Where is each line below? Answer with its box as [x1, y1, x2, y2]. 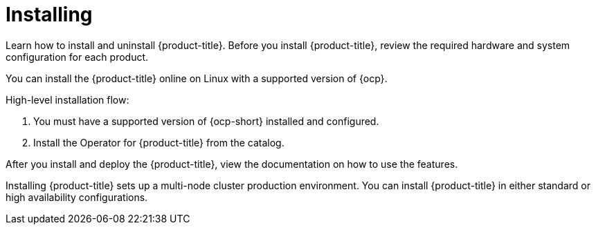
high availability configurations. [6, 191, 148, 203]
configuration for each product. [6, 50, 149, 63]
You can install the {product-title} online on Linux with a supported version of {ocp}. [6, 72, 388, 84]
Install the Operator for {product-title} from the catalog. [33, 136, 285, 148]
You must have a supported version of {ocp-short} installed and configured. [33, 115, 379, 127]
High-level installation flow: [6, 93, 129, 106]
